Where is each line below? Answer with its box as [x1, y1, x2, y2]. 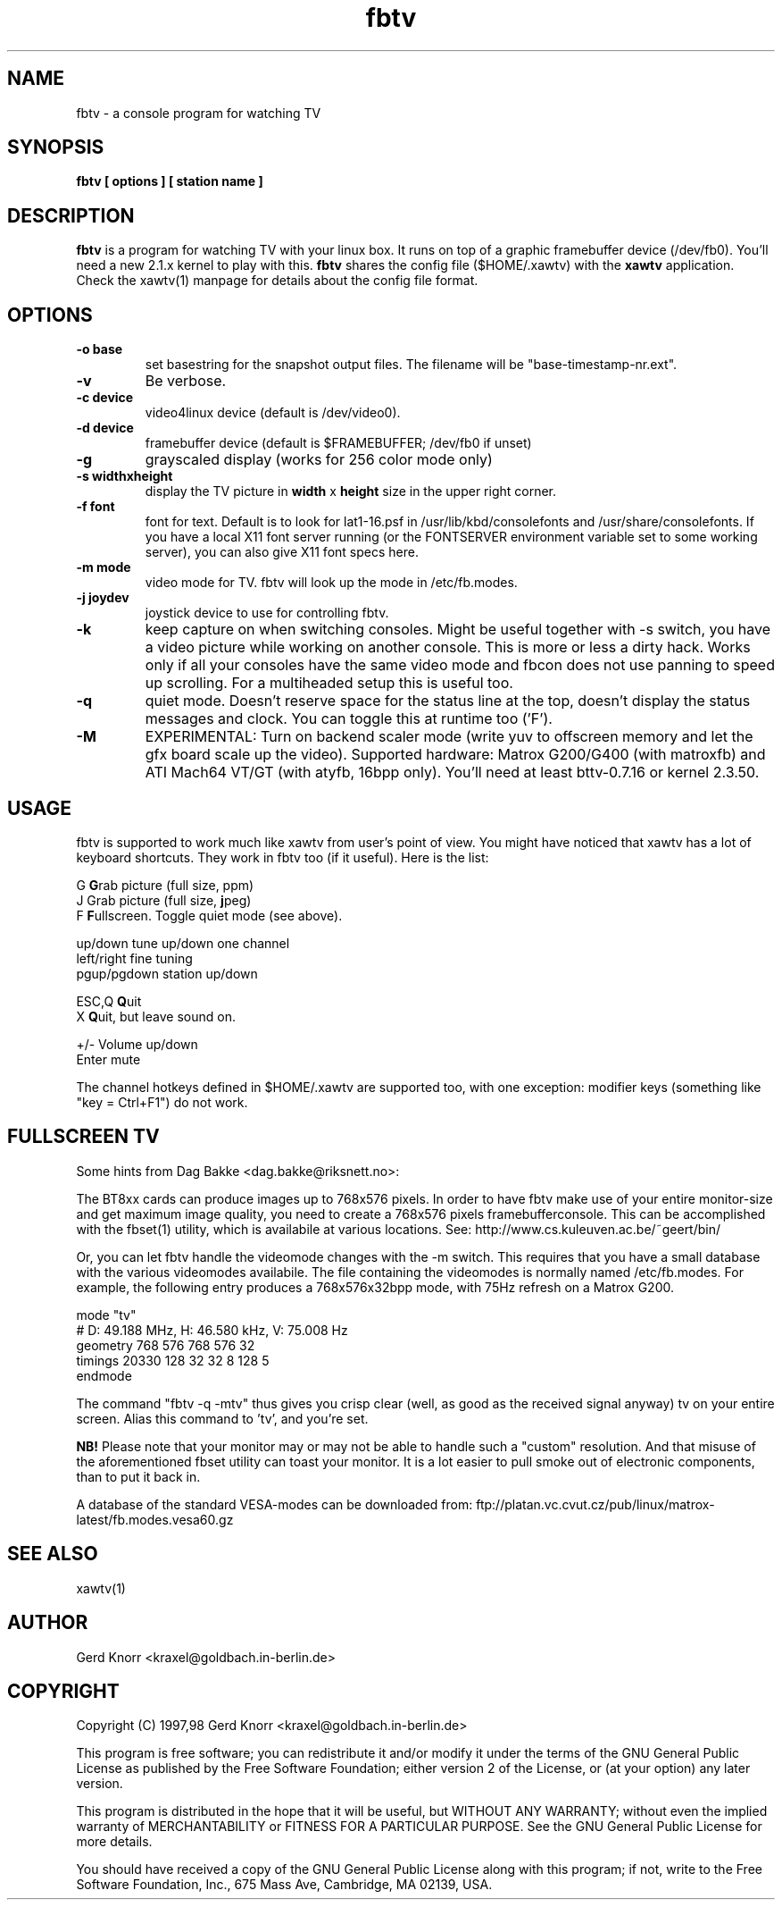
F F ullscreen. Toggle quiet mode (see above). [76, 907, 343, 923]
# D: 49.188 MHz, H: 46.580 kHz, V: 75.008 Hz [76, 1322, 348, 1338]
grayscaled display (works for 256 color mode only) [145, 450, 493, 469]
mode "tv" [76, 1306, 137, 1323]
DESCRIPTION [7, 204, 135, 227]
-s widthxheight [76, 468, 173, 484]
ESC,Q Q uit [76, 993, 142, 1009]
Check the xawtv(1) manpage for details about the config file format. [76, 273, 478, 289]
